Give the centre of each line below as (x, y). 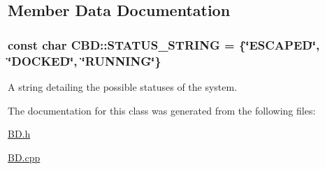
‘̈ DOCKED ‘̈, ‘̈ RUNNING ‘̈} (85, 60)
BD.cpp (24, 157)
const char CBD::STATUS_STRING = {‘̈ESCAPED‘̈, (164, 44)
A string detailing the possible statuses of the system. (123, 86)
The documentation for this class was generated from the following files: (162, 110)
